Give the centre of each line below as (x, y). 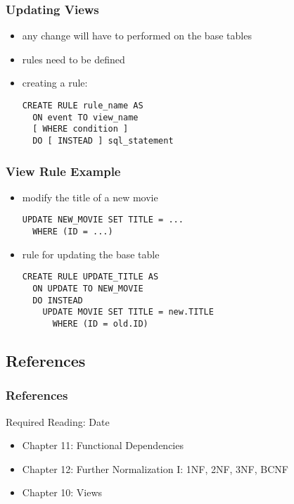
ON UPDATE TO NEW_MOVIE (88, 289)
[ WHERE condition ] (81, 129)
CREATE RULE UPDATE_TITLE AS (90, 277)
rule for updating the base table (91, 254)
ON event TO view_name (85, 117)
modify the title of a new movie (90, 197)
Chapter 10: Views (62, 492)
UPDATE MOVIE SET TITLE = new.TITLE (128, 312)
